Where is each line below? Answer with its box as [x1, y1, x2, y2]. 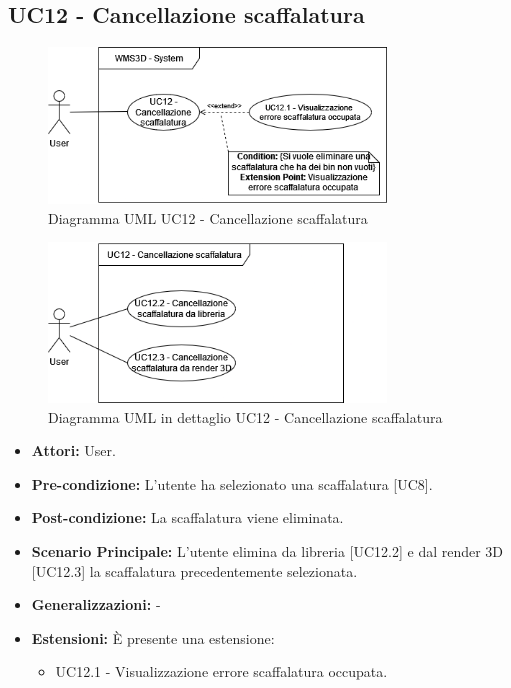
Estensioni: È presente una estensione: [31, 627, 275, 648]
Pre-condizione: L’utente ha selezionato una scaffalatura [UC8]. [31, 473, 433, 494]
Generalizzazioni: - [31, 594, 161, 615]
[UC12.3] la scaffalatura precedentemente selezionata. [31, 560, 358, 581]
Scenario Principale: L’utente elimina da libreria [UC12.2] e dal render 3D [31, 540, 504, 561]
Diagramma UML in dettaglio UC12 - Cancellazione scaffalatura [48, 406, 443, 427]
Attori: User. [31, 440, 116, 461]
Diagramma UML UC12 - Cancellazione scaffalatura [48, 207, 368, 228]
